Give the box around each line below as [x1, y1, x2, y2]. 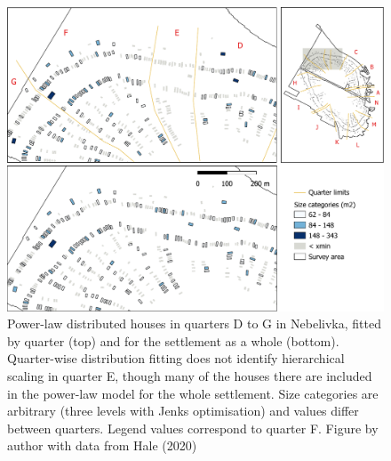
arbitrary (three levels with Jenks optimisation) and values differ [7, 401, 359, 420]
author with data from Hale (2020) [7, 436, 197, 455]
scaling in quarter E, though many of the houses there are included [7, 366, 372, 384]
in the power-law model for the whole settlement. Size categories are [7, 384, 379, 402]
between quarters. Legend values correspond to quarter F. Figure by [7, 418, 379, 437]
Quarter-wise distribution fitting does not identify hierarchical [7, 349, 345, 368]
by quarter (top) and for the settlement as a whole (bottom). [7, 331, 339, 350]
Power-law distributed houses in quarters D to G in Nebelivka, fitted [7, 314, 381, 333]
